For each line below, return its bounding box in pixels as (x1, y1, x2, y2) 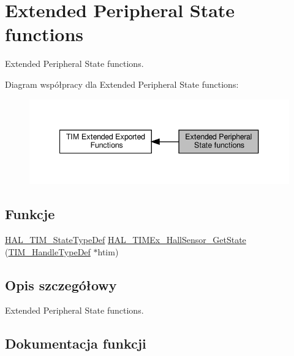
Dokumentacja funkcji (5, 334, 146, 353)
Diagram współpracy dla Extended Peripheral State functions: (5, 77, 239, 90)
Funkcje (5, 204, 55, 223)
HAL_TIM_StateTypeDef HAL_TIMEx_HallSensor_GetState (5, 233, 246, 246)
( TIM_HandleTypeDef (5, 245, 91, 258)
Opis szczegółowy (5, 275, 117, 294)
